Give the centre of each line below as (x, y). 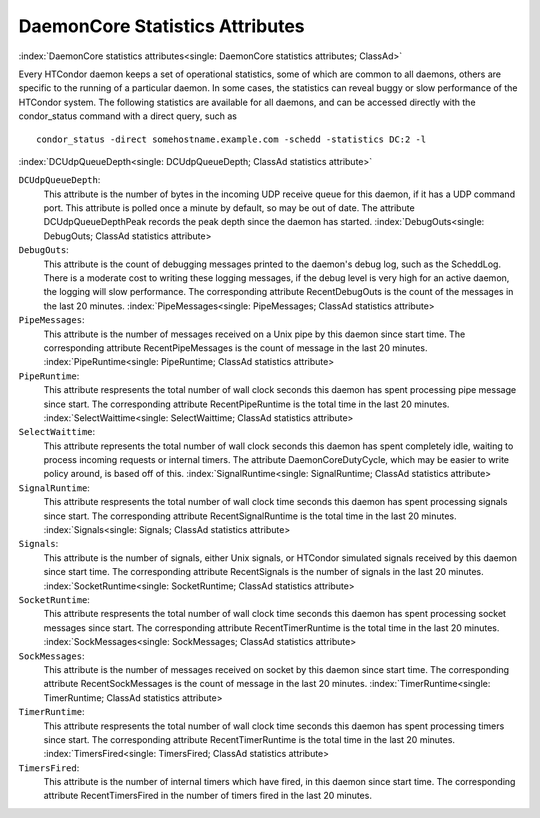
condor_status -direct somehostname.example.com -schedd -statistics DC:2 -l (231, 139)
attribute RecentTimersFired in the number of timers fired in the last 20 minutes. (207, 796)
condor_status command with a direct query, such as (127, 116)
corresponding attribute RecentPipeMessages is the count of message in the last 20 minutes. (235, 347)
